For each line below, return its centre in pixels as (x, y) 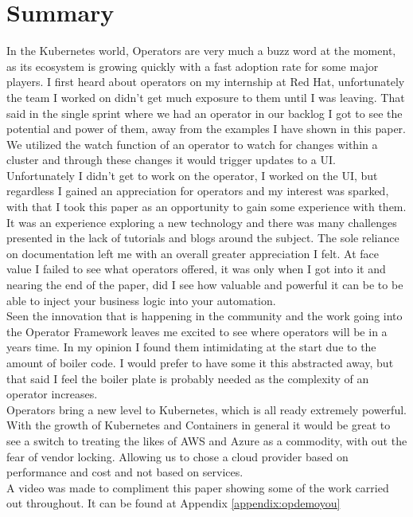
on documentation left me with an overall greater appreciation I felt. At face (193, 253)
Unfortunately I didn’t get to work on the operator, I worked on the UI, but (192, 175)
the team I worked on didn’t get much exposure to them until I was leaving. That (206, 97)
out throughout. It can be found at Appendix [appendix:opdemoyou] (173, 503)
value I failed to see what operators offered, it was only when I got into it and (196, 269)
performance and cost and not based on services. (125, 472)
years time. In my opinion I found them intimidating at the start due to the (191, 347)
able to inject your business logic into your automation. (141, 300)
